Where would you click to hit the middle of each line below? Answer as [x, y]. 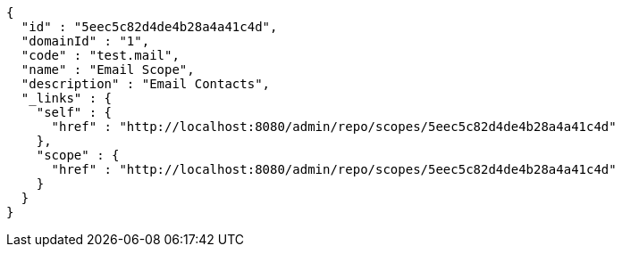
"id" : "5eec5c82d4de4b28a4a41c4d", [149, 27]
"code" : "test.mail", [100, 55]
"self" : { [74, 112]
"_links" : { [67, 98]
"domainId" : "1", [85, 41]
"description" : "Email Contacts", [146, 84]
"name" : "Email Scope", [108, 70]
